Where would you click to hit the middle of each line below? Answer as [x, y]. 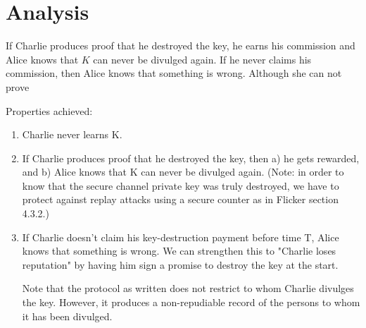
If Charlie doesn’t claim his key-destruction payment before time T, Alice [181, 237]
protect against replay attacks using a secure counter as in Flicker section [180, 199]
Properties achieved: [49, 110]
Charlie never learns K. [72, 134]
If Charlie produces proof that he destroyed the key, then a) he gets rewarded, [191, 158]
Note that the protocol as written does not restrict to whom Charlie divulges [188, 288]
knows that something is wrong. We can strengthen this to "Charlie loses [179, 251]
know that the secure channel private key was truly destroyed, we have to [181, 185]
